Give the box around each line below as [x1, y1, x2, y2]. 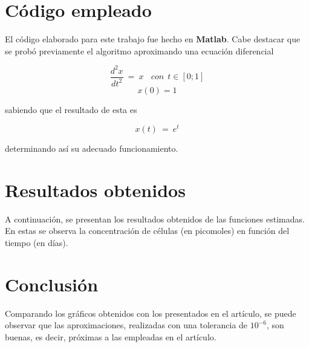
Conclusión [5, 271, 99, 296]
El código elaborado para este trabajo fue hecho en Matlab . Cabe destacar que [5, 33, 301, 45]
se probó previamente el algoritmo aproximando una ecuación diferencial [5, 44, 274, 57]
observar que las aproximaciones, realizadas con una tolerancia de [5, 319, 248, 331]
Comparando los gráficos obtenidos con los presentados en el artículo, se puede [5, 306, 296, 319]
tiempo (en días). [5, 236, 68, 248]
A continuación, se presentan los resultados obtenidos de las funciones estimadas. [5, 212, 305, 225]
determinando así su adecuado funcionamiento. [5, 141, 178, 154]
